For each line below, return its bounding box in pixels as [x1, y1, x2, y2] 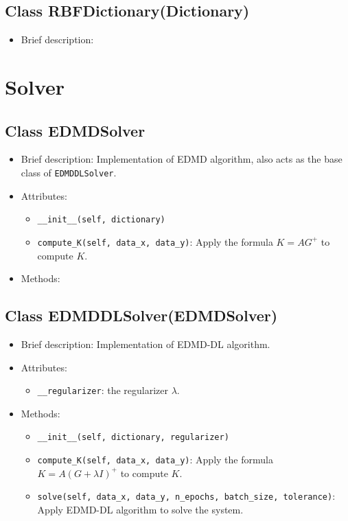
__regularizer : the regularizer [37, 383, 169, 397]
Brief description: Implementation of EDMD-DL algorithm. [21, 336, 270, 351]
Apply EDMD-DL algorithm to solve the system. [37, 502, 244, 516]
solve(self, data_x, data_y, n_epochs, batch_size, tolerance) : [37, 489, 336, 503]
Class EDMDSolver [5, 119, 146, 141]
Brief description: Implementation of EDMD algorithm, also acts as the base [21, 152, 343, 166]
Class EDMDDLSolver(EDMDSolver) [5, 305, 278, 326]
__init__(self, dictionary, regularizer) [37, 432, 229, 443]
